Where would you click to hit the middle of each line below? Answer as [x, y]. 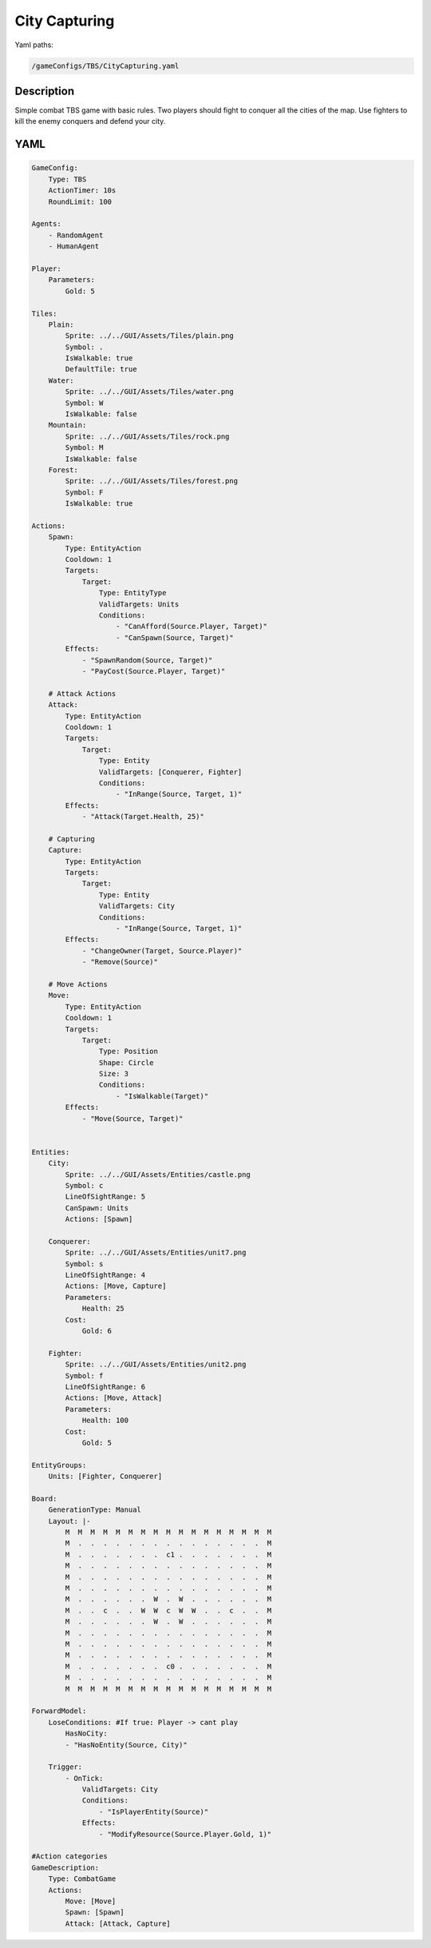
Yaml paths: [34, 45]
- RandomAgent [76, 235]
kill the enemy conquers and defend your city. [90, 121]
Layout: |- [69, 1521]
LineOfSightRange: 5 [105, 1197]
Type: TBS [67, 179]
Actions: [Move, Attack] [114, 1398]
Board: [44, 1499]
